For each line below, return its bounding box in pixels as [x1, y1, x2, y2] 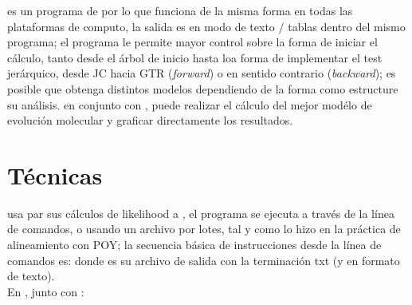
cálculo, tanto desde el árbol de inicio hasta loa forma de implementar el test [7, 49, 383, 65]
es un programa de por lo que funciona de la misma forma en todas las [7, 2, 353, 18]
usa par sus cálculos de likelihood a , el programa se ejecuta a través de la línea [7, 204, 394, 221]
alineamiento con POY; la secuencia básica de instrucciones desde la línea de [7, 236, 382, 253]
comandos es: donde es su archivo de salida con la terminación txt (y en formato [7, 252, 400, 268]
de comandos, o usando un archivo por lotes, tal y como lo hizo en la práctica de [7, 220, 401, 237]
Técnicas [7, 158, 103, 191]
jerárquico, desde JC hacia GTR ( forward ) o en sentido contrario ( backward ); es [7, 65, 396, 81]
